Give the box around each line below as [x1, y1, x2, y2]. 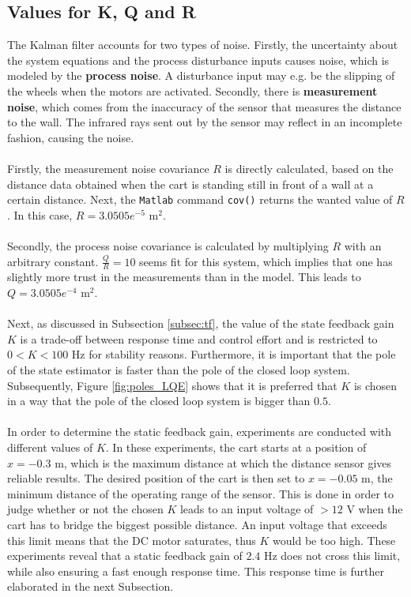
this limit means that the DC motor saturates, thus [7, 531, 256, 548]
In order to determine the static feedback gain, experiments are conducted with [7, 423, 392, 440]
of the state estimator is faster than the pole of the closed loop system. [7, 361, 350, 377]
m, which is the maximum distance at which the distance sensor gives [55, 454, 392, 471]
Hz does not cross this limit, [263, 547, 401, 564]
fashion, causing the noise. [7, 129, 134, 145]
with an [344, 237, 382, 253]
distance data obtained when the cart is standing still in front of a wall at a [7, 175, 374, 192]
